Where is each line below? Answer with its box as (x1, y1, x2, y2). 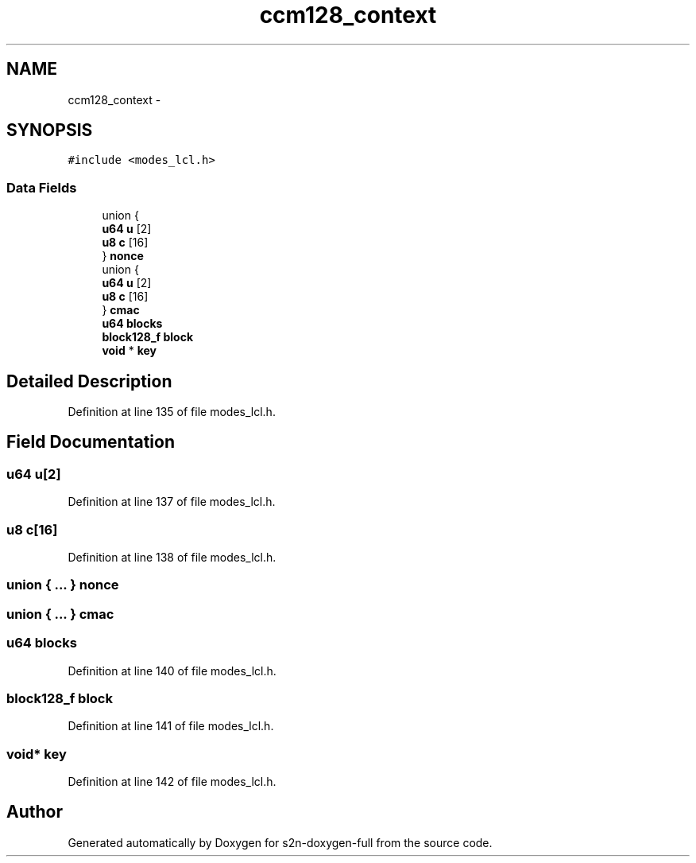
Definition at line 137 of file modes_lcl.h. (68, 495, 276, 509)
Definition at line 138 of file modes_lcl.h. (68, 550, 276, 564)
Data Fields (6, 179, 77, 196)
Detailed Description (6, 371, 172, 391)
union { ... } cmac (6, 605, 114, 622)
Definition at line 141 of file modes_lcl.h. (68, 719, 274, 733)
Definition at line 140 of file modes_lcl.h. (68, 663, 276, 678)
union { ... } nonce (6, 577, 119, 593)
